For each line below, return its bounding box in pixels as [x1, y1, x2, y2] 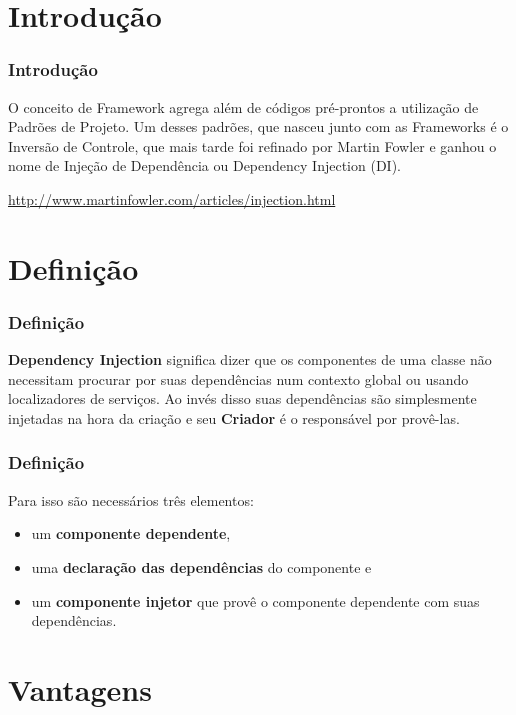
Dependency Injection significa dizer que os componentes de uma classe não [8, 349, 492, 370]
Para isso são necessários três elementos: [8, 489, 254, 510]
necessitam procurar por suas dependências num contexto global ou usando [8, 368, 469, 389]
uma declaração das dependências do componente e [31, 556, 372, 577]
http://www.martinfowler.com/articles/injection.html [8, 188, 336, 209]
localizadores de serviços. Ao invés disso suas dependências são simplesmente [8, 388, 477, 409]
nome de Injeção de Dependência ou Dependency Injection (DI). [8, 155, 401, 176]
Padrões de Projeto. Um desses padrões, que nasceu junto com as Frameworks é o [8, 116, 509, 137]
